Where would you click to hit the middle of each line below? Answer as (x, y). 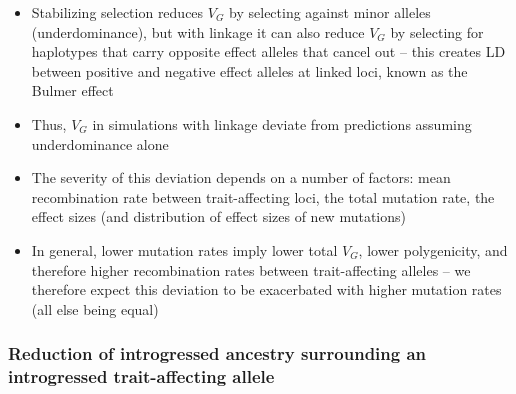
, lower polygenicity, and (433, 249)
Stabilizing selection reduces (117, 12)
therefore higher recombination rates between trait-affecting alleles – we (251, 269)
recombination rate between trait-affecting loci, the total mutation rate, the (263, 196)
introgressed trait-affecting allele (141, 376)
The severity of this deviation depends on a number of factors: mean (241, 177)
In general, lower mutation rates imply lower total (184, 249)
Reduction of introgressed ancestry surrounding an (217, 353)
